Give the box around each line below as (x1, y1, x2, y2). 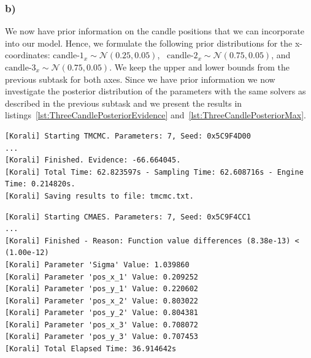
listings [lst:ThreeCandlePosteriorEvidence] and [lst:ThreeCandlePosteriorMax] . (5, 109, 306, 121)
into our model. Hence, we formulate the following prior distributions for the (5, 36, 293, 49)
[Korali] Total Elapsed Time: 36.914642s (5, 345, 177, 354)
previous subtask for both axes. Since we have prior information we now (5, 72, 275, 85)
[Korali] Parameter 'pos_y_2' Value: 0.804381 (5, 308, 198, 318)
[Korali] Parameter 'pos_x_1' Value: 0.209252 (5, 272, 198, 281)
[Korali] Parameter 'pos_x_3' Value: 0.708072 (5, 320, 198, 329)
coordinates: (5, 48, 50, 61)
